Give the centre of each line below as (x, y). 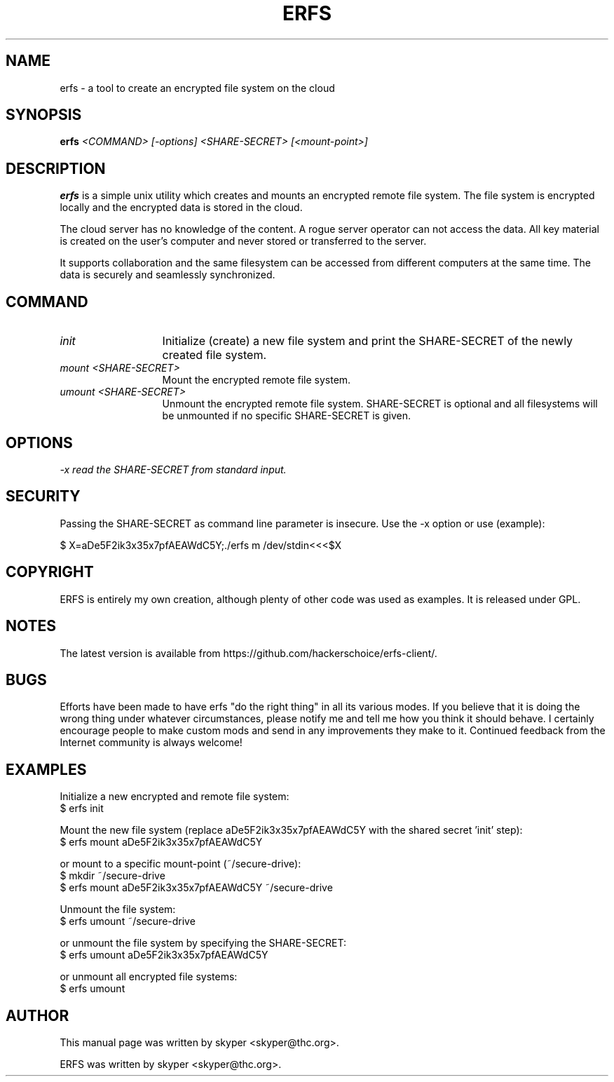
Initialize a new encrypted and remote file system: (175, 797)
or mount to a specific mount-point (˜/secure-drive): (180, 864)
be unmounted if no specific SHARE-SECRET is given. (286, 416)
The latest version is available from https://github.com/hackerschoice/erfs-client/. (248, 653)
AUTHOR (37, 1015)
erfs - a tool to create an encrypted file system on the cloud (197, 88)
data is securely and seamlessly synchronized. (168, 275)
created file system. (214, 355)
